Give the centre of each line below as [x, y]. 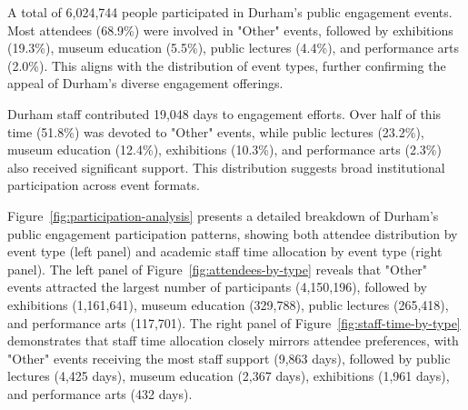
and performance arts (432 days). [100, 393]
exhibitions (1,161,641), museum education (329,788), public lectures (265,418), [228, 304]
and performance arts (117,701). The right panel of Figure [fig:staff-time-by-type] [234, 322]
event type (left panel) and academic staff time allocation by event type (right [225, 251]
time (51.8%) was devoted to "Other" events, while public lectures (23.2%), [216, 131]
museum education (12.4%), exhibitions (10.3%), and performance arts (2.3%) [224, 150]
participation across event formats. [104, 185]
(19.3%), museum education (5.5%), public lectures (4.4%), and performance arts [233, 48]
